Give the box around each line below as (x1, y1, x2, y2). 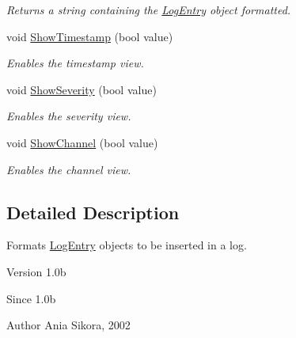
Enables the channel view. (6, 161, 131, 177)
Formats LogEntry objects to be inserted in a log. (6, 237, 247, 253)
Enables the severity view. (6, 108, 131, 124)
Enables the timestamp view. (6, 55, 144, 71)
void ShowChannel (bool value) (6, 134, 158, 150)
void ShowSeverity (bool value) (6, 81, 157, 97)
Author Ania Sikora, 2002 (6, 317, 131, 333)
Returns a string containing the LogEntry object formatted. (6, 2, 291, 17)
